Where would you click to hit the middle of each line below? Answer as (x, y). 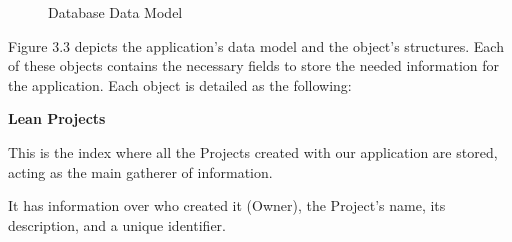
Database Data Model (115, 12)
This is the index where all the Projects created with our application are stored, (253, 151)
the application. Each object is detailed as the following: (180, 84)
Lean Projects (57, 118)
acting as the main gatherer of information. (140, 171)
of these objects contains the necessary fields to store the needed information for (254, 65)
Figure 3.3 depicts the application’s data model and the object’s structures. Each (256, 45)
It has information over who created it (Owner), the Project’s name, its (227, 205)
